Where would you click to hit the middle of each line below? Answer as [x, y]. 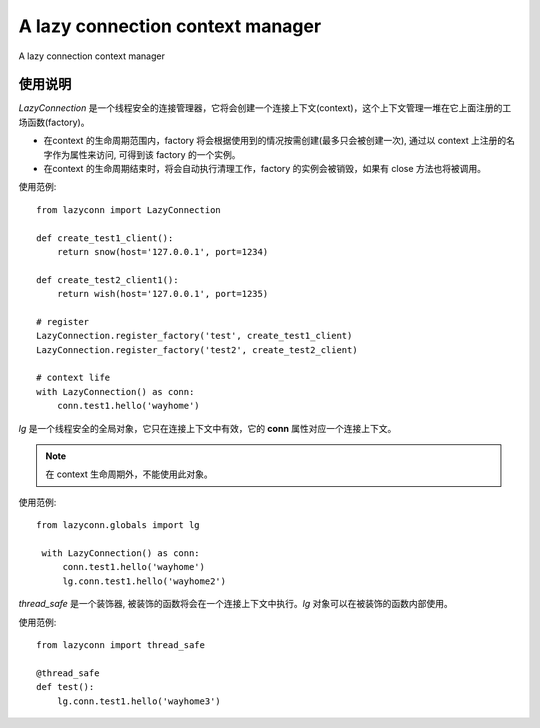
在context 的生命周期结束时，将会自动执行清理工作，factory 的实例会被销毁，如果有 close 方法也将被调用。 [265, 169]
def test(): [65, 687]
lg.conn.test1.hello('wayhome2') [144, 581]
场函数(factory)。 [54, 122]
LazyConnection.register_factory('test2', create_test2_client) [197, 349]
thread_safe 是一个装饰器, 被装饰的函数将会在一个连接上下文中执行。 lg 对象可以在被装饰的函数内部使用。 [236, 604]
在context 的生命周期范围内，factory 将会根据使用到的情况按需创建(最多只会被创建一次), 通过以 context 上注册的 [275, 141]
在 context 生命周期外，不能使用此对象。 [129, 474]
